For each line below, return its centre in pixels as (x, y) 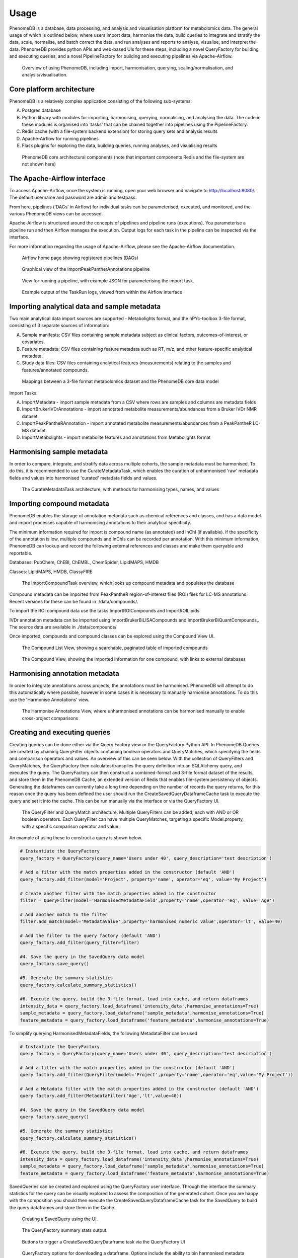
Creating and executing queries (60, 732)
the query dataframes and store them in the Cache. (62, 1207)
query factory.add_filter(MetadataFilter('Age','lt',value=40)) (101, 1096)
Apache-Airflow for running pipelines (60, 138)
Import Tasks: (23, 393)
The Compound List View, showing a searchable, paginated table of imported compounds (115, 648)
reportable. (21, 553)
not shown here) (39, 164)
